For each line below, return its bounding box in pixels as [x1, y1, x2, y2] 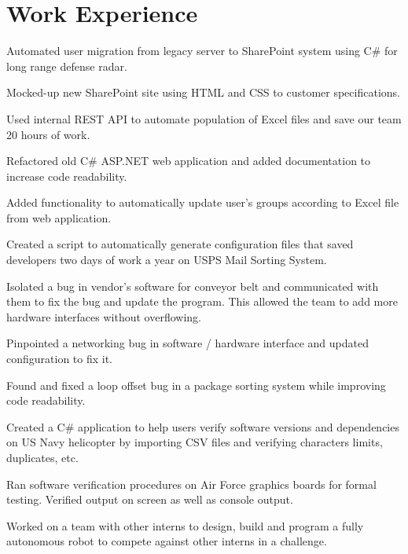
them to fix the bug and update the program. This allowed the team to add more [6, 293, 398, 310]
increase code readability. [6, 167, 127, 184]
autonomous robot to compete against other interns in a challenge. [6, 533, 327, 549]
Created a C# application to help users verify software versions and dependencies [6, 418, 399, 435]
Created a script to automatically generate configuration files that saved [6, 236, 354, 252]
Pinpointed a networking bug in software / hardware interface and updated [6, 335, 369, 351]
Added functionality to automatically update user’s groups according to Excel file [6, 194, 399, 211]
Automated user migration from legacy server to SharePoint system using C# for [6, 42, 398, 59]
